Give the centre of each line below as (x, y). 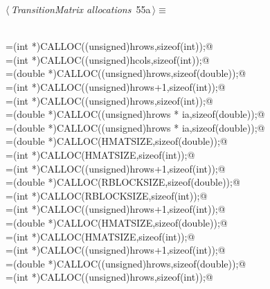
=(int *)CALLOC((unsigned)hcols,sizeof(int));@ (108, 59)
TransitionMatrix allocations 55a (81, 9)
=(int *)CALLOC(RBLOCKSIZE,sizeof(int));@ (107, 195)
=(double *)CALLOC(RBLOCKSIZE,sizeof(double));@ (123, 182)
